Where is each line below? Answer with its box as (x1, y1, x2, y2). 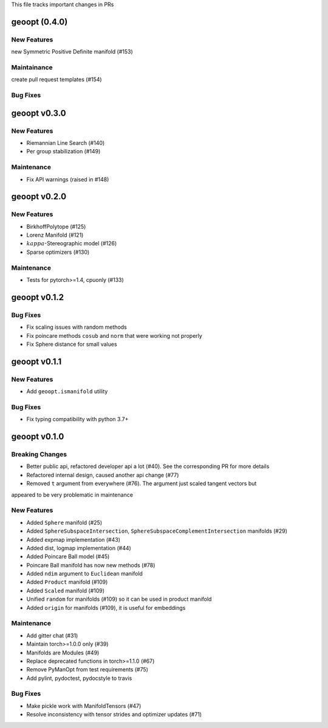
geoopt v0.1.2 (11, 292, 64, 303)
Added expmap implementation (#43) (26, 536, 121, 543)
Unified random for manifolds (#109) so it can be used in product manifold (26, 595, 212, 603)
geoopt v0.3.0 (11, 108, 66, 118)
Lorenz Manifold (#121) (26, 231, 84, 239)
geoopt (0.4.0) (11, 16, 68, 27)
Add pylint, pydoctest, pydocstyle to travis (26, 674, 132, 682)
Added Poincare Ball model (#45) (26, 553, 110, 560)
